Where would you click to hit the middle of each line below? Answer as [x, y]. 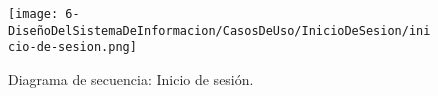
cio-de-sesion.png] [72, 47]
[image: [33, 14]
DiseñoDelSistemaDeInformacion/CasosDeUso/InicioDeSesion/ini [219, 30]
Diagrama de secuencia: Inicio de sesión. [131, 78]
